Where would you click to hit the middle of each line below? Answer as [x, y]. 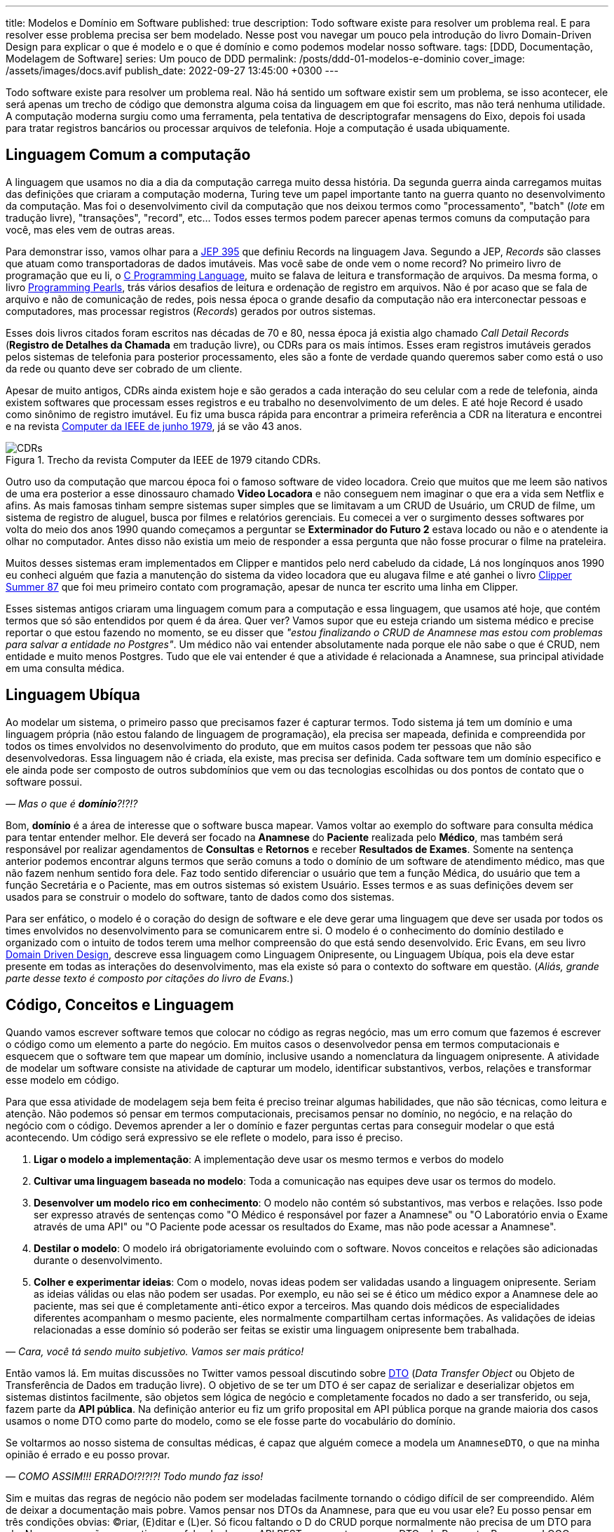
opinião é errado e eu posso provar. [88, 1454]
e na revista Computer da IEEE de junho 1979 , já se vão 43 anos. [154, 426]
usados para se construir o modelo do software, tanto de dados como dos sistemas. [200, 896]
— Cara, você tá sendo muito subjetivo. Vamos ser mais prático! [155, 1351]
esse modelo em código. [62, 1080]
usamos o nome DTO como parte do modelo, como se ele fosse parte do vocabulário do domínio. [231, 1420]
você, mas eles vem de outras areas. [90, 229]
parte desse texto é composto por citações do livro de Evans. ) [150, 978]
